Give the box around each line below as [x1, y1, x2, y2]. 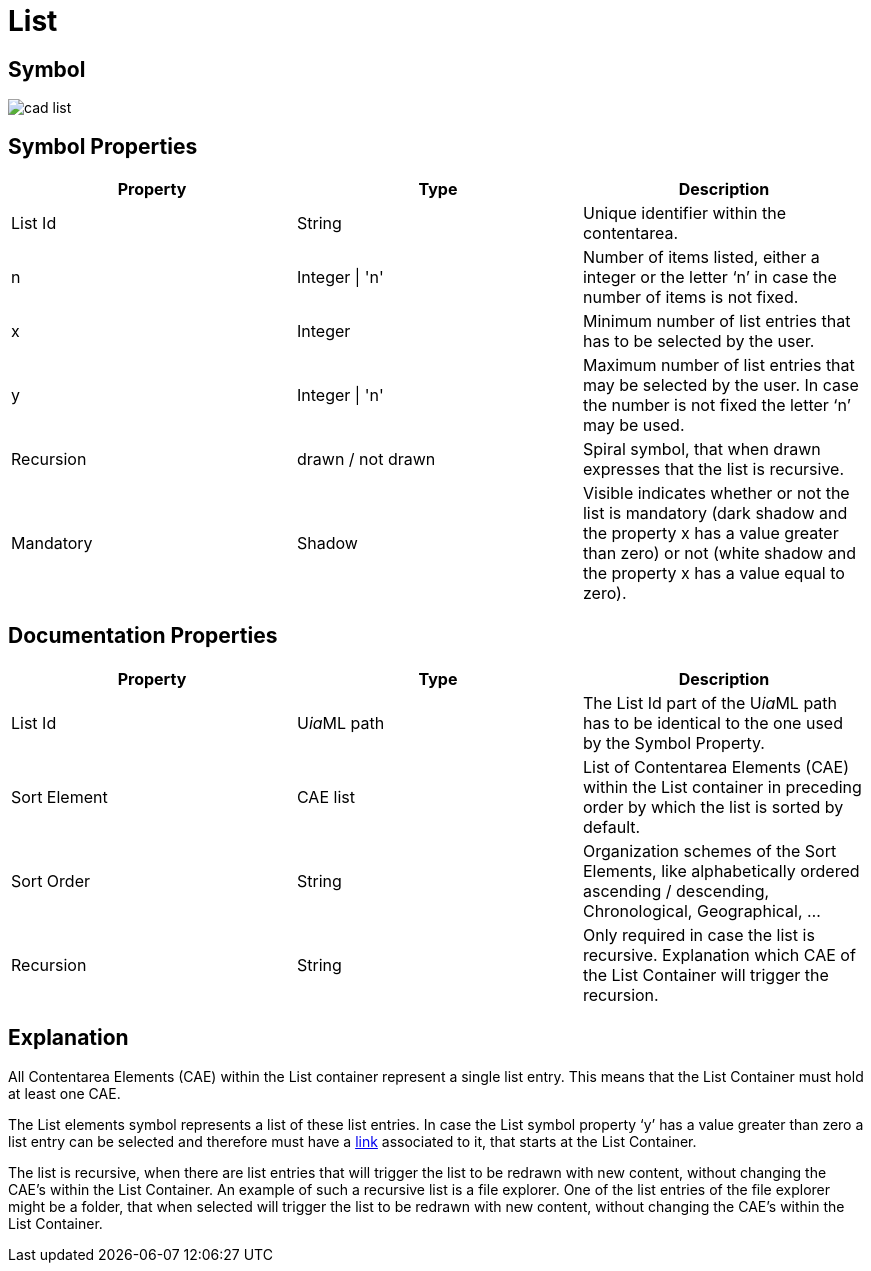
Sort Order [11, 870, 91, 891]
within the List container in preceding [582, 776, 862, 797]
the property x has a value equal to [582, 563, 845, 584]
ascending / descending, [582, 880, 770, 901]
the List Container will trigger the [582, 964, 829, 985]
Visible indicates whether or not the [582, 483, 850, 504]
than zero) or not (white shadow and [582, 543, 856, 564]
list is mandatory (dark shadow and [582, 503, 848, 524]
